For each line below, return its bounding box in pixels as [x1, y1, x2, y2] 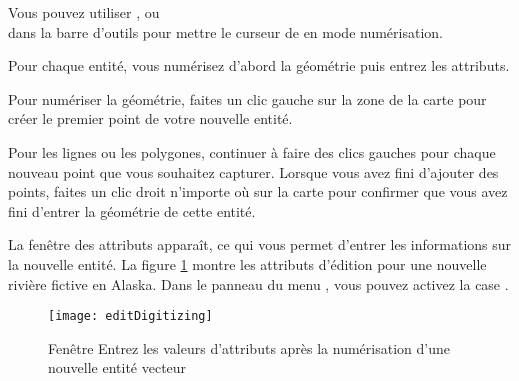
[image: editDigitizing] [48, 309, 213, 324]
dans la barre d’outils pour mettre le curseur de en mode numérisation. [8, 21, 443, 42]
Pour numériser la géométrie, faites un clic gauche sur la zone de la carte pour [8, 88, 487, 109]
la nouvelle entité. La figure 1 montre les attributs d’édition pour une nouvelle [8, 253, 487, 274]
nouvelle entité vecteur [48, 357, 187, 378]
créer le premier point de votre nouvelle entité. [8, 108, 293, 129]
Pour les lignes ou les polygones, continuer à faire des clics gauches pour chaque [8, 141, 496, 162]
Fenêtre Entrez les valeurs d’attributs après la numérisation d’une [48, 337, 450, 358]
